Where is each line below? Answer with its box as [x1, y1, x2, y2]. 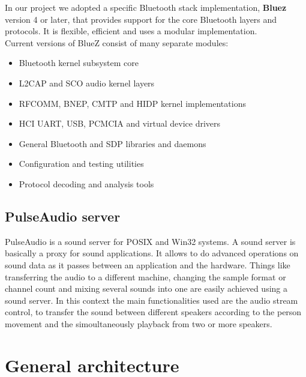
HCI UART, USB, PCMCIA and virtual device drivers [19, 117, 221, 130]
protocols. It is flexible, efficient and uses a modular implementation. [5, 25, 257, 37]
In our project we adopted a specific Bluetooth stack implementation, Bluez [5, 1, 287, 13]
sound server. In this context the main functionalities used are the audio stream [5, 294, 298, 306]
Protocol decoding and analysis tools [19, 177, 154, 190]
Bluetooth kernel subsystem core [19, 56, 139, 69]
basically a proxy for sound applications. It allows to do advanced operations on [5, 247, 299, 259]
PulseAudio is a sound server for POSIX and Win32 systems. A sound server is [5, 235, 296, 247]
